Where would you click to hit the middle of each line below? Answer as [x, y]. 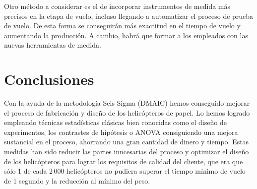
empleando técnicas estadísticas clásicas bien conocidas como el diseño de [115, 122]
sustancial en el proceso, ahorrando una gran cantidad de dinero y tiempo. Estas [127, 142]
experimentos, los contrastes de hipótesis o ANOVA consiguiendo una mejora [121, 132]
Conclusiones [49, 79]
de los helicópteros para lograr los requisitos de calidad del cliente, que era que [124, 161]
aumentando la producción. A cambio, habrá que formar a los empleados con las [126, 35]
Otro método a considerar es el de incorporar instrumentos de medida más [117, 6]
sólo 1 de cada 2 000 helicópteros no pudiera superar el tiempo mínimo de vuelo [125, 171]
